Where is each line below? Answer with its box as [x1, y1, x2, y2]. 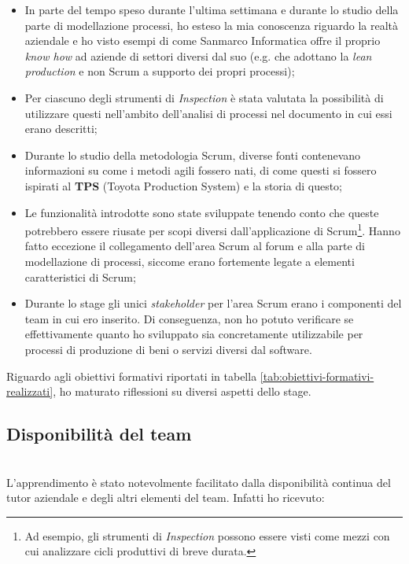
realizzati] [6, 383, 53, 400]
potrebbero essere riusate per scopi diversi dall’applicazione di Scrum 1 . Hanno [24, 220, 400, 238]
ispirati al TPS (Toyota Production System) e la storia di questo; [24, 177, 342, 194]
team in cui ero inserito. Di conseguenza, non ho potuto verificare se [24, 310, 354, 326]
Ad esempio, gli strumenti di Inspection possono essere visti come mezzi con [24, 527, 390, 544]
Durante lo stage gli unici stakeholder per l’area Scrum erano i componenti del [24, 295, 402, 311]
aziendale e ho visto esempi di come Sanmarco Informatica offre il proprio [24, 32, 381, 49]
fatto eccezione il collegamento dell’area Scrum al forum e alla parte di [24, 238, 365, 254]
